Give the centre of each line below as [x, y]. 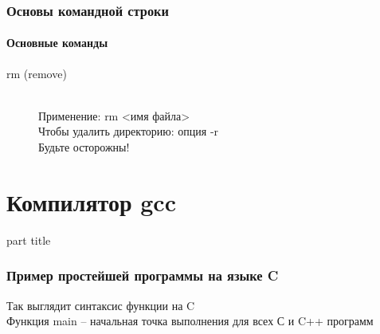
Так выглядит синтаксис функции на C [101, 305]
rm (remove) [37, 73]
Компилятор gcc [91, 201]
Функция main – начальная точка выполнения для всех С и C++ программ [190, 321]
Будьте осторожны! [84, 147]
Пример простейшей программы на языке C [143, 275]
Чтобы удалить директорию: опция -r [129, 131]
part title [29, 240]
